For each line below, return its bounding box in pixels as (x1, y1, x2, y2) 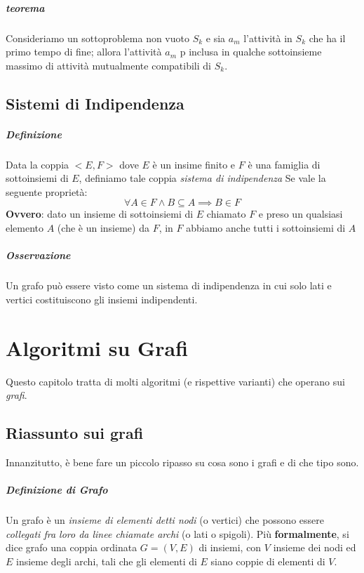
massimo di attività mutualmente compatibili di (6, 58, 211, 72)
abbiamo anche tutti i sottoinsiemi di (186, 220, 346, 235)
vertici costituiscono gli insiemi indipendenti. (6, 291, 198, 306)
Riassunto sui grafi (6, 422, 144, 444)
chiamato (206, 206, 246, 221)
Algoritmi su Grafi (6, 333, 189, 362)
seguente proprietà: (6, 184, 88, 199)
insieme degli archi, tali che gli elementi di (16, 553, 197, 568)
